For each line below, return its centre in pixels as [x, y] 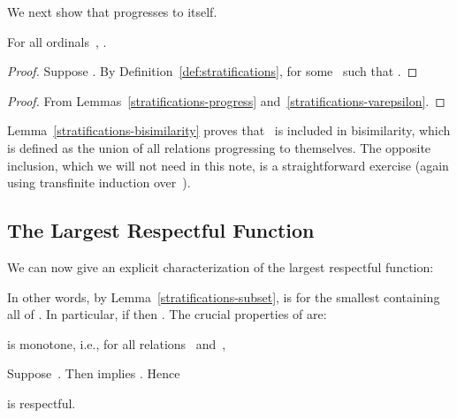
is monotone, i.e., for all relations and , [117, 343]
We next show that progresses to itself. [112, 11]
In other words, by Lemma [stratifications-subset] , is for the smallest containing [224, 296]
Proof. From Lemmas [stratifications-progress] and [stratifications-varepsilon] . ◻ [226, 100]
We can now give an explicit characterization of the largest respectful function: [221, 266]
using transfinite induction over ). [99, 182]
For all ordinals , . [57, 41]
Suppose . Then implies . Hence [94, 373]
